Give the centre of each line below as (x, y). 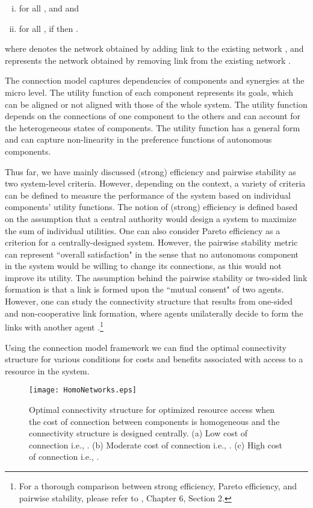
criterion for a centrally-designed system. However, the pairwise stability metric (151, 242)
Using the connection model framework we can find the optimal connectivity (146, 347)
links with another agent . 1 (54, 326)
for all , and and (49, 8)
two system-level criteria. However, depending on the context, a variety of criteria (155, 183)
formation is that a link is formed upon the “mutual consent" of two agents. (144, 289)
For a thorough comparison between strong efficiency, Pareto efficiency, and (158, 485)
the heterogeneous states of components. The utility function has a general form (153, 127)
